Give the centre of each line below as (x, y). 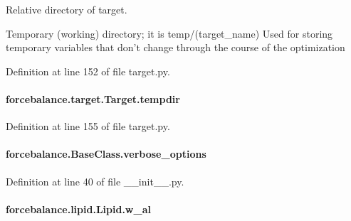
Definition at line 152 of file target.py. (88, 71)
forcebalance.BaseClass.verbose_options (106, 154)
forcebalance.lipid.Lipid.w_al (78, 209)
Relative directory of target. (67, 9)
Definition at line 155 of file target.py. (88, 126)
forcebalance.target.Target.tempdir (93, 98)
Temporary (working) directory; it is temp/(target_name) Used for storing (169, 33)
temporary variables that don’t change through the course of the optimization (175, 47)
